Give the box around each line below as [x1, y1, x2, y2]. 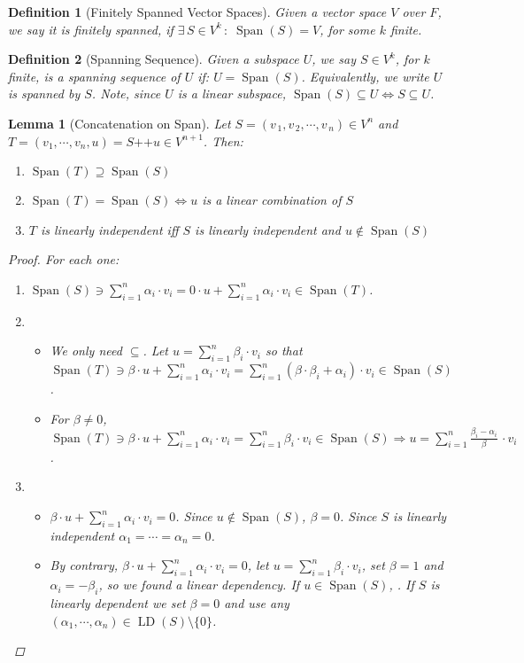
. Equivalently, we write [301, 66, 429, 85]
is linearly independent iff [40, 220, 179, 238]
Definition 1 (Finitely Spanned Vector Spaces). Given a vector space [8, 3, 387, 20]
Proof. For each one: [8, 250, 119, 269]
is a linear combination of [202, 191, 342, 209]
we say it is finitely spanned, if [8, 19, 173, 38]
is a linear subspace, [177, 84, 286, 103]
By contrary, [50, 556, 119, 574]
